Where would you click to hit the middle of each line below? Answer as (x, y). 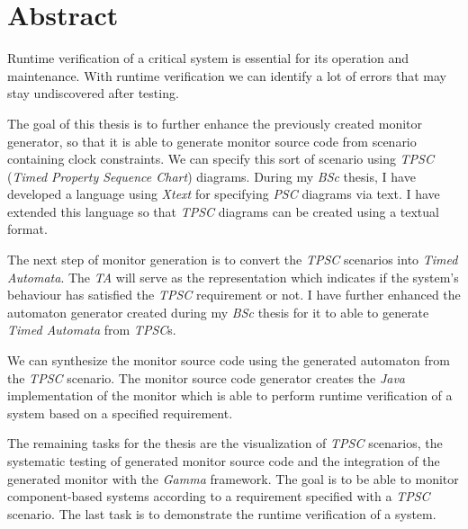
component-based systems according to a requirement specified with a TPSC (219, 496)
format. (27, 229)
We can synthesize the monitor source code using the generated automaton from (229, 360)
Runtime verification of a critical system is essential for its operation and (208, 58)
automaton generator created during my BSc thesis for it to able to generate (218, 312)
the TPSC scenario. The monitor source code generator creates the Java (206, 377)
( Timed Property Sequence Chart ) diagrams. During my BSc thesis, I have (211, 176)
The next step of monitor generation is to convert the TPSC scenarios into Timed (233, 260)
